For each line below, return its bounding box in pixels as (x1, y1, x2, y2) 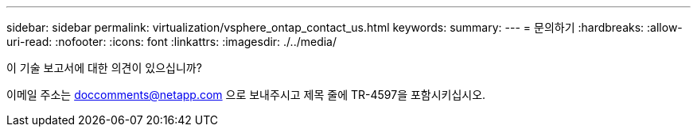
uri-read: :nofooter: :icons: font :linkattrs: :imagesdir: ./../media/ (6, 35, 337, 48)
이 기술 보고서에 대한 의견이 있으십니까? (6, 61, 202, 74)
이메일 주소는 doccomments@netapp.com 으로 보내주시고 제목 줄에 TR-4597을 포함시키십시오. (6, 88, 486, 101)
